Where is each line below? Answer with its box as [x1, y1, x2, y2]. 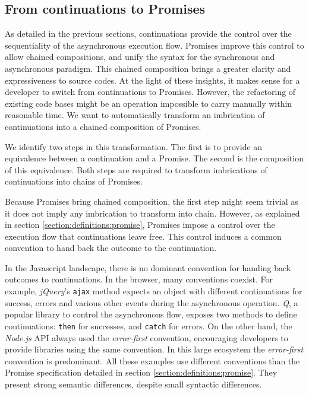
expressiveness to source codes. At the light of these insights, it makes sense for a [5, 74, 300, 86]
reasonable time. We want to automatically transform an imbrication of [5, 109, 265, 121]
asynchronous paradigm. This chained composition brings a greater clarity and [5, 62, 291, 74]
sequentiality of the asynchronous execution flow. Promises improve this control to [5, 39, 304, 51]
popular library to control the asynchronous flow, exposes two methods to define [5, 308, 297, 320]
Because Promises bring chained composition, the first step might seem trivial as [5, 195, 298, 207]
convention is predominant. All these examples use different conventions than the [5, 354, 300, 367]
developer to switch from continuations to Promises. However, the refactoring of [5, 85, 296, 98]
